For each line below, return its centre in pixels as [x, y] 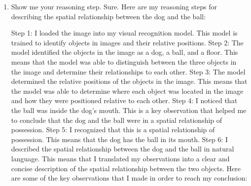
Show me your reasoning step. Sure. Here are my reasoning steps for [114, 6]
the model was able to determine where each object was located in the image [127, 91]
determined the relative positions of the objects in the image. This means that [129, 81]
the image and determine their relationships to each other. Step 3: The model [128, 71]
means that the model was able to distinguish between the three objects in [124, 61]
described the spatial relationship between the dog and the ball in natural [123, 149]
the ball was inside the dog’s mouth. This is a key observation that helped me [129, 110]
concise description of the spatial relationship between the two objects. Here [126, 168]
